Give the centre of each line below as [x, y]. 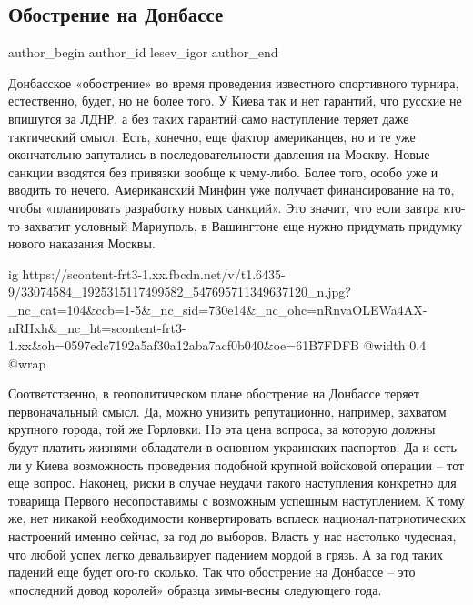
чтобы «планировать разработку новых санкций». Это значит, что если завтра [224, 207]
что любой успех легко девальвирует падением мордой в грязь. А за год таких [226, 554]
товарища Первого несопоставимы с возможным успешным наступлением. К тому [236, 500]
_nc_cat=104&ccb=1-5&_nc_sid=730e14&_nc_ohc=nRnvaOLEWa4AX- [218, 309]
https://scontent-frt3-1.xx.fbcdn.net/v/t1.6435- [154, 273]
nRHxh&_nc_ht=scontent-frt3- [97, 327]
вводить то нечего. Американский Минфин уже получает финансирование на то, [231, 190]
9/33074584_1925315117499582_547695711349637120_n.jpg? [180, 292]
